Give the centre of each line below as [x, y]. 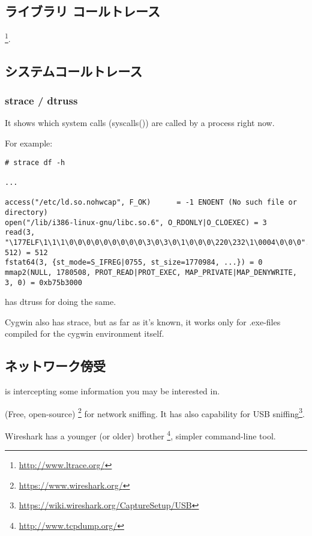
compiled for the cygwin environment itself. [85, 333]
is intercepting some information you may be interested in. [112, 391]
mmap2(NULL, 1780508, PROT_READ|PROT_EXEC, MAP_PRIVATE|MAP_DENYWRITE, [151, 272]
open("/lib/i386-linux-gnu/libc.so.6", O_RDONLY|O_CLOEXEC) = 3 [136, 222]
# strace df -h [35, 162]
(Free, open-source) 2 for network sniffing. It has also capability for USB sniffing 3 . [155, 412]
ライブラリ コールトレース [82, 11]
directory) [26, 212]
